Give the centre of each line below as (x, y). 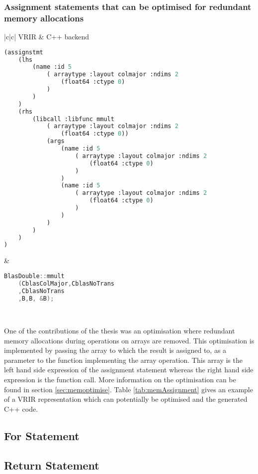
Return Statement (52, 465)
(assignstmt (24, 52)
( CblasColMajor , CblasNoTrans (66, 283)
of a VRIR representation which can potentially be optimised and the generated (126, 399)
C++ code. (21, 408)
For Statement (42, 435)
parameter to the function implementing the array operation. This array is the (123, 360)
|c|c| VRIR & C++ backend (47, 37)
